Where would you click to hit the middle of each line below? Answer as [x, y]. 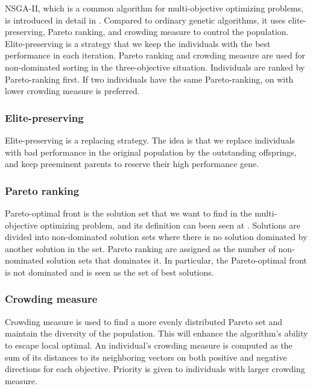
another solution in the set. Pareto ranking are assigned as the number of [140, 248]
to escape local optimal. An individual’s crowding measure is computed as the [149, 345]
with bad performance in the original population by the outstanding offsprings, [151, 152]
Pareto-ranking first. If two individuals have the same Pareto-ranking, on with [149, 79]
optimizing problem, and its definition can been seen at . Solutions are [170, 225]
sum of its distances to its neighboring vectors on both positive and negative [146, 357]
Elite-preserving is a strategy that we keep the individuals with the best [138, 43]
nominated [24, 260]
